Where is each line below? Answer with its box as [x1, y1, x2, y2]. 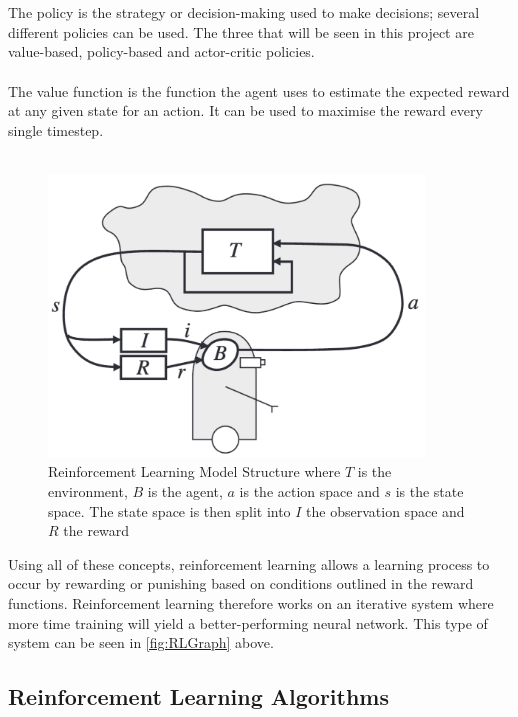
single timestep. [8, 119, 104, 140]
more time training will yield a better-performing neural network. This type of [8, 612, 488, 633]
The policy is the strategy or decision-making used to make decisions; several [8, 2, 480, 23]
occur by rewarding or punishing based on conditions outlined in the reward [8, 573, 474, 594]
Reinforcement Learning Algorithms [8, 681, 390, 712]
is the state [395, 480, 464, 501]
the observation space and [306, 500, 465, 521]
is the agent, [147, 480, 223, 501]
